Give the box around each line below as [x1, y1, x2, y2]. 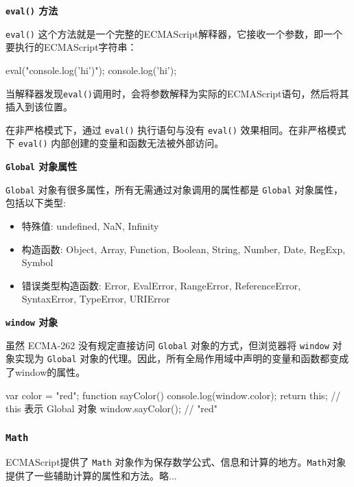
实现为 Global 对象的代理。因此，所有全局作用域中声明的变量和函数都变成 [14, 351, 349, 366]
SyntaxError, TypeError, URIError [21, 292, 170, 306]
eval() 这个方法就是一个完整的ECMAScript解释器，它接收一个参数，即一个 [5, 26, 343, 40]
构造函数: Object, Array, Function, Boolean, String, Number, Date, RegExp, [21, 241, 346, 256]
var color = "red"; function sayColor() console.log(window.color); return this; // [5, 388, 341, 402]
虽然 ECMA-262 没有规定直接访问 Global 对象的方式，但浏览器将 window [5, 337, 329, 352]
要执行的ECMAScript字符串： [5, 40, 137, 54]
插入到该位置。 [5, 99, 73, 114]
